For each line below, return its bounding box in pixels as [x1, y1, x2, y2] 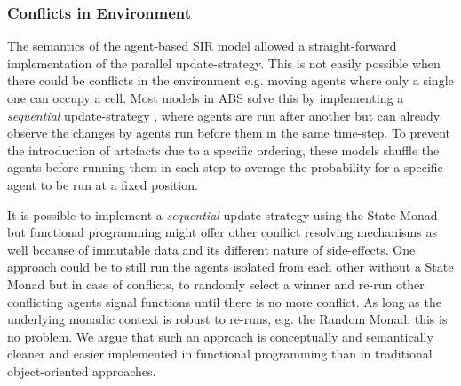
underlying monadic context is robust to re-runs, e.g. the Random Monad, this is [7, 310, 448, 328]
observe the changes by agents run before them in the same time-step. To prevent [7, 123, 451, 142]
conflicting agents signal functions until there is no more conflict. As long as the [7, 292, 441, 311]
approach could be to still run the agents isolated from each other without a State [7, 257, 454, 276]
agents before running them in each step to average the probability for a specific [7, 158, 443, 177]
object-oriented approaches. [7, 361, 156, 380]
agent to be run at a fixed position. [7, 175, 198, 193]
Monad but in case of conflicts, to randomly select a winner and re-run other [7, 274, 425, 293]
